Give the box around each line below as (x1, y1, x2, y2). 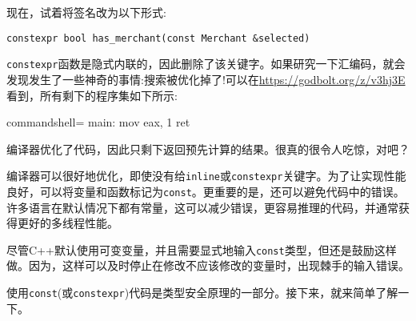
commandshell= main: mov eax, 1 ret (6, 114, 190, 130)
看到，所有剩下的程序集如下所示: (6, 86, 178, 103)
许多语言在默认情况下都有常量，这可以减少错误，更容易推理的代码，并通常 (6, 199, 398, 215)
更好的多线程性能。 (17, 215, 118, 231)
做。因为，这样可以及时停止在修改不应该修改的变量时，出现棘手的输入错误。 (6, 257, 410, 274)
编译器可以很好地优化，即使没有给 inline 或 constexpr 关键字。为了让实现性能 (6, 167, 406, 184)
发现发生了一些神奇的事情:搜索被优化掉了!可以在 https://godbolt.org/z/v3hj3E (6, 70, 406, 87)
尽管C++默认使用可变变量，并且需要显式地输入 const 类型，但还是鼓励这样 (6, 241, 397, 258)
